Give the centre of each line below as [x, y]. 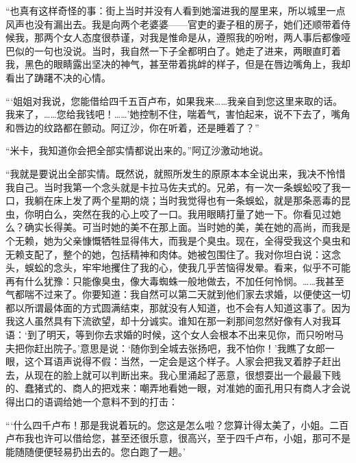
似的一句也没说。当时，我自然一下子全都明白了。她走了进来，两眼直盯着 [178, 50]
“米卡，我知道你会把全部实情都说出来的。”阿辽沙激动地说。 [137, 150]
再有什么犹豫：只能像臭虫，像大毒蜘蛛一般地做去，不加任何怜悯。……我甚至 [175, 280]
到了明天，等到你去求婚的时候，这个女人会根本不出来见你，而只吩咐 [180, 335]
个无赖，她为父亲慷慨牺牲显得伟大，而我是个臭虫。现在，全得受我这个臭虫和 [178, 240]
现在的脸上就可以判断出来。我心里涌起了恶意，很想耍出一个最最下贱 [187, 374]
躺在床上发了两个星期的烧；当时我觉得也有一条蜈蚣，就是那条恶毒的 [187, 200]
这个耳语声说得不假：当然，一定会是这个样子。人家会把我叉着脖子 [173, 361]
